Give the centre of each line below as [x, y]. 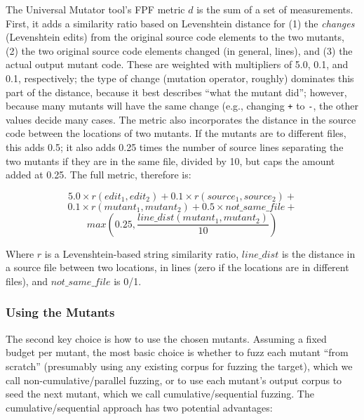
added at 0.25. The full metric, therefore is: [99, 175]
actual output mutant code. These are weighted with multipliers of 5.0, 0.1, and [177, 64]
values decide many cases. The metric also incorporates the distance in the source [181, 119]
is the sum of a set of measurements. [275, 9]
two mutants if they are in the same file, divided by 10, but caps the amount [170, 160]
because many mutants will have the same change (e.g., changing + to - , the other [182, 106]
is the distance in [318, 253]
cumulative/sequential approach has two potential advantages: [139, 407]
